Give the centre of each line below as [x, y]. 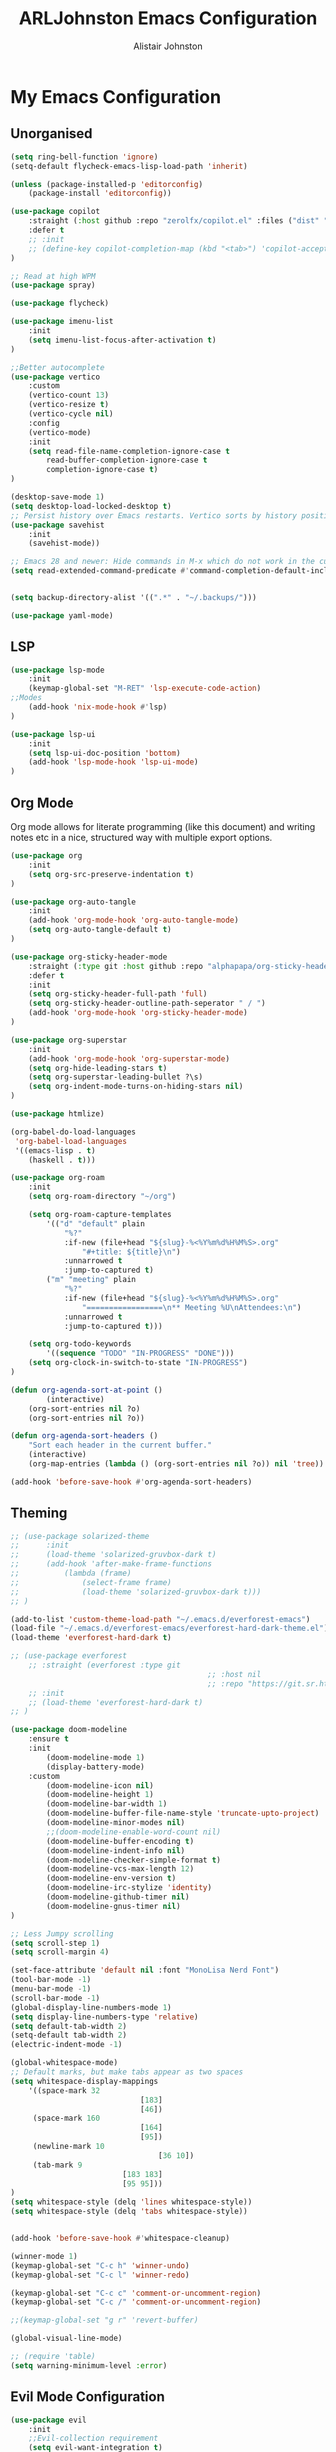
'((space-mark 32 [64, 2090]
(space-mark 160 [66, 2118]
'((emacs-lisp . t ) [55, 1150]
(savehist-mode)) [64, 543]
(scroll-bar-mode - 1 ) [55, 1998]
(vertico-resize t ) [69, 405]
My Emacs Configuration [116, 96]
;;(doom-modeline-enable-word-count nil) [134, 1832]
